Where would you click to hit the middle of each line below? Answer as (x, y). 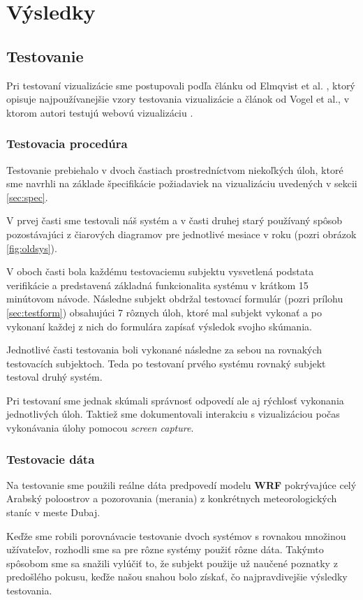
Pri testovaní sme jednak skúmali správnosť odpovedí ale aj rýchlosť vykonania (175, 400)
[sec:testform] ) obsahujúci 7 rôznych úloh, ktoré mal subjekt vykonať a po (164, 312)
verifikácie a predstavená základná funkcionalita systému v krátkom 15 (157, 285)
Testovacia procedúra (67, 144)
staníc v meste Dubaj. (53, 512)
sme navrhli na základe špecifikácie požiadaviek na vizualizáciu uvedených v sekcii (182, 183)
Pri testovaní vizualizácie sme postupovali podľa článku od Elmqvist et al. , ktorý (181, 85)
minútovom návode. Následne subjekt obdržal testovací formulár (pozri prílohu (175, 299)
